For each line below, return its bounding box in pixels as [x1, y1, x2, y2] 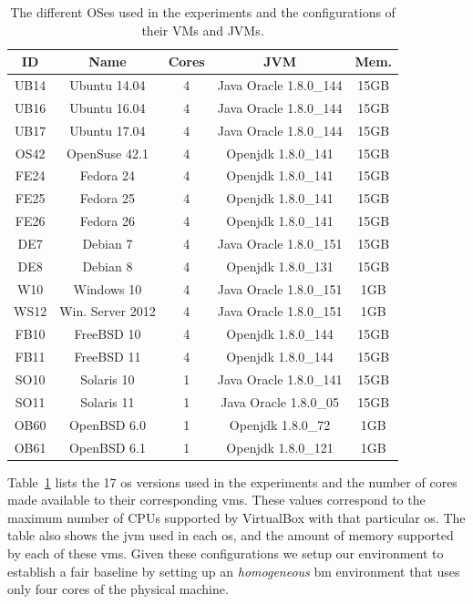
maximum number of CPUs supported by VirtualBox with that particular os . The [7, 507, 466, 527]
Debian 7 [82, 233, 133, 252]
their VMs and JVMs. [141, 20, 264, 39]
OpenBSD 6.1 [68, 437, 146, 456]
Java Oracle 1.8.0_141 [217, 370, 343, 388]
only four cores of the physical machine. [7, 579, 229, 599]
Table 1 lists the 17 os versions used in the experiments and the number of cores [7, 472, 458, 491]
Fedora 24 [79, 166, 135, 185]
